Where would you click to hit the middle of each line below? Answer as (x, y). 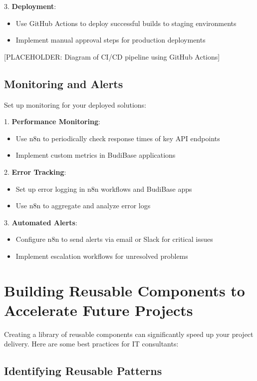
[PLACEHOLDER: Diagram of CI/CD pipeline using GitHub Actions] (112, 56)
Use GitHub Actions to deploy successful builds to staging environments (126, 23)
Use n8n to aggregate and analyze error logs (83, 206)
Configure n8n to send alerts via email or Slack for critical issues (114, 239)
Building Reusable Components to (125, 290)
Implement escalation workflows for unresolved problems (102, 256)
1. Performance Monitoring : (52, 121)
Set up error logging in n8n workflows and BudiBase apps (104, 188)
